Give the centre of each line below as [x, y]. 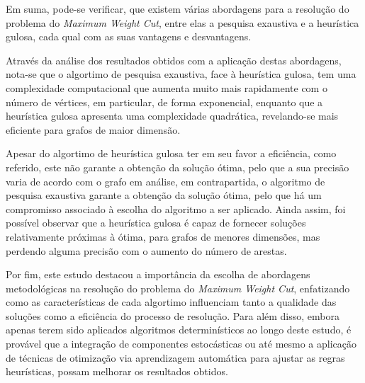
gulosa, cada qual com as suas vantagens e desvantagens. [129, 36]
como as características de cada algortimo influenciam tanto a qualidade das [171, 302]
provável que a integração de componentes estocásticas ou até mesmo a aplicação [181, 344]
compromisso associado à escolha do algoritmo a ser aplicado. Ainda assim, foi [176, 208]
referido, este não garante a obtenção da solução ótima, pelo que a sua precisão [178, 167]
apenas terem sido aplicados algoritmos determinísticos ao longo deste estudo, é [179, 330]
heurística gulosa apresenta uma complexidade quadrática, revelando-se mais [172, 116]
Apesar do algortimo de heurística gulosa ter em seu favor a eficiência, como [171, 153]
